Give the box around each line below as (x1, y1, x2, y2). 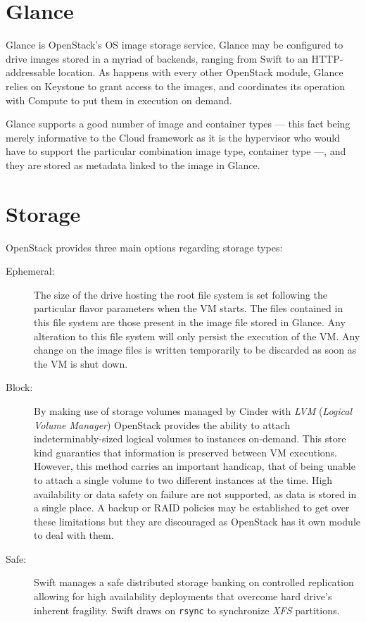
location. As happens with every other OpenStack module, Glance (58, 65, 343, 80)
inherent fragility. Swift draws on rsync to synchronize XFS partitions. (34, 602, 340, 617)
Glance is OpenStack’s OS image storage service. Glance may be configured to (6, 37, 343, 52)
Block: (6, 380, 33, 394)
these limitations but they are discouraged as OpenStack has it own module (34, 514, 361, 528)
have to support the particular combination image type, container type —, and (6, 144, 346, 158)
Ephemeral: (6, 263, 55, 278)
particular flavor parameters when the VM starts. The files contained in (34, 301, 343, 316)
